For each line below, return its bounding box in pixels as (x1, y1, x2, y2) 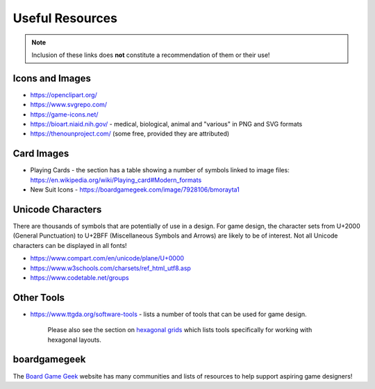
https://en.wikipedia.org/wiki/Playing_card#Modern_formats (30, 176, 202, 184)
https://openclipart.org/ (30, 90, 97, 99)
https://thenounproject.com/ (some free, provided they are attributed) (30, 129, 230, 138)
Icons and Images (12, 72, 92, 84)
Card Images (12, 148, 69, 160)
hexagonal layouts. (47, 336, 102, 344)
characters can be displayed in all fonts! (12, 241, 128, 249)
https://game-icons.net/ (30, 110, 99, 118)
